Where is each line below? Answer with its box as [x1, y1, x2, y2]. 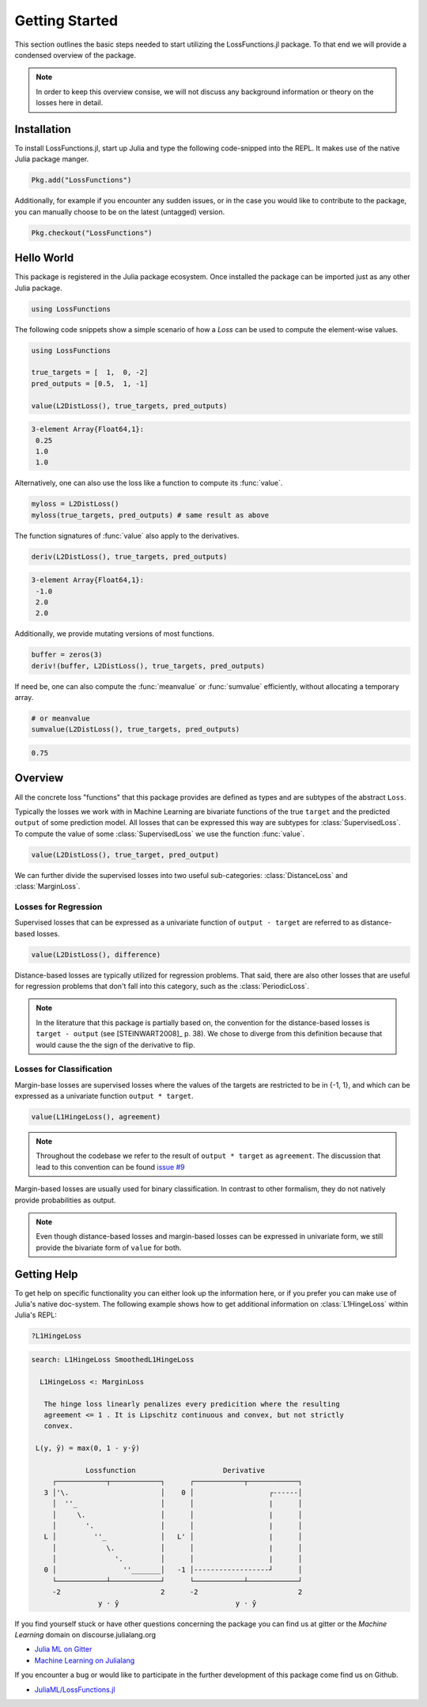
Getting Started [14, 12, 119, 29]
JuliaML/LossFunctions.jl [34, 1685, 115, 1694]
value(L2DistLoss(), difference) [31, 950, 161, 959]
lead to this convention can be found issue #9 [36, 1162, 185, 1171]
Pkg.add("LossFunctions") [31, 176, 132, 185]
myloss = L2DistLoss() [31, 499, 119, 509]
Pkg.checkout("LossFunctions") [31, 228, 153, 237]
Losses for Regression [14, 901, 103, 912]
